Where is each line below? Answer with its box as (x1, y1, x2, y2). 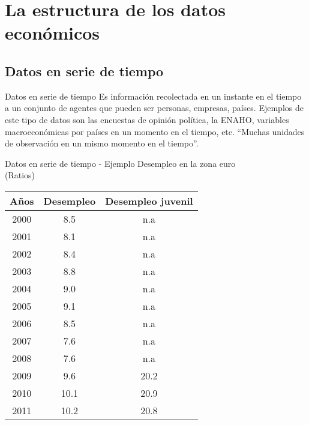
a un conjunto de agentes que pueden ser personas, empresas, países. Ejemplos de (5, 101, 304, 114)
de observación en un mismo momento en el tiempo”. (5, 137, 199, 149)
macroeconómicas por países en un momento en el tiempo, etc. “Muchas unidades (5, 125, 305, 137)
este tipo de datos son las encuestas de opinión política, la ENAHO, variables (5, 113, 289, 125)
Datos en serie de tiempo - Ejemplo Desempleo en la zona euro (5, 157, 236, 169)
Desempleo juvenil (105, 193, 193, 208)
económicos (5, 20, 100, 45)
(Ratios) (5, 169, 35, 181)
